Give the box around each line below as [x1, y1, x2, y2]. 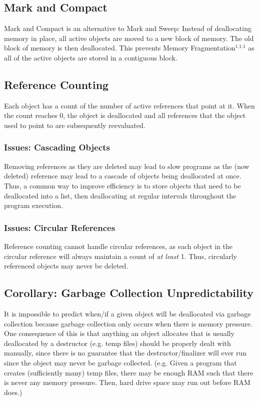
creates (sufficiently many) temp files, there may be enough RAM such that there [4, 367, 253, 377]
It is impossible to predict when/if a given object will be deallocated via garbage [4, 308, 251, 318]
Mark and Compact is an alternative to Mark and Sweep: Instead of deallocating [4, 23, 251, 33]
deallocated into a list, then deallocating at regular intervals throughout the [4, 190, 236, 200]
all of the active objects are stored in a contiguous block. [4, 52, 177, 62]
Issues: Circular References [4, 221, 115, 233]
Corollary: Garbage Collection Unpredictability [4, 285, 253, 300]
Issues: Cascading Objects [4, 141, 110, 153]
